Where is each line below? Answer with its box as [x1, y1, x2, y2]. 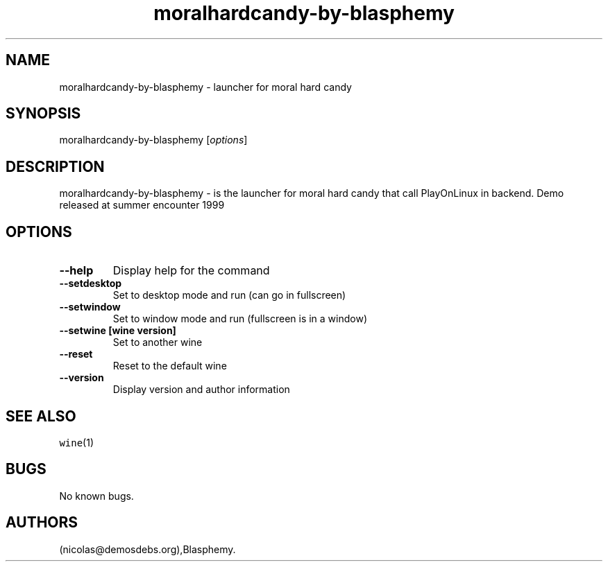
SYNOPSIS [6, 105, 81, 123]
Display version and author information [112, 383, 290, 396]
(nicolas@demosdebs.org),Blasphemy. [59, 543, 236, 555]
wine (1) [59, 436, 94, 448]
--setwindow [59, 301, 121, 313]
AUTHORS [6, 514, 78, 532]
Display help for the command [112, 263, 270, 278]
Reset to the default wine [112, 360, 227, 372]
